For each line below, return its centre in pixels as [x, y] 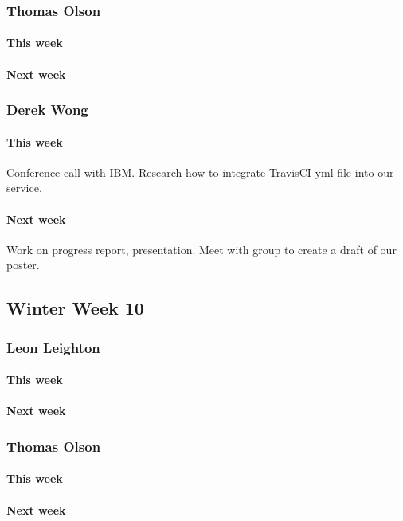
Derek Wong [47, 110]
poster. [23, 265]
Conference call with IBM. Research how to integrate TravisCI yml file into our [200, 172]
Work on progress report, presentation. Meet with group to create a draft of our [201, 249]
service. [24, 188]
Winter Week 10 [75, 308]
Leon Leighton [53, 347]
